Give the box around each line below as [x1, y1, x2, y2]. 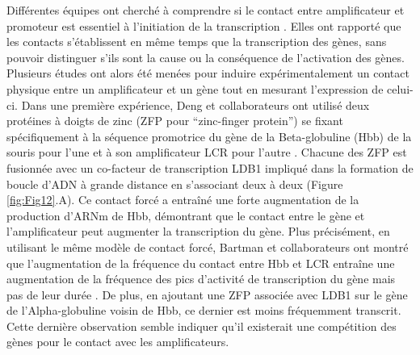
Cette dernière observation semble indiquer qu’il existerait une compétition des [6, 317, 397, 334]
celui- [387, 80, 414, 97]
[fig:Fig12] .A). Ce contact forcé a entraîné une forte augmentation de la [6, 191, 359, 208]
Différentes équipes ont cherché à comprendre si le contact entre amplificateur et [6, 2, 405, 18]
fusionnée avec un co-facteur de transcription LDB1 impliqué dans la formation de [6, 159, 414, 176]
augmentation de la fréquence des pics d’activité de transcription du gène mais [6, 270, 396, 287]
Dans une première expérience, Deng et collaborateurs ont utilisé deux [21, 96, 370, 113]
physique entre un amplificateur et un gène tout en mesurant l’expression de [6, 80, 384, 97]
